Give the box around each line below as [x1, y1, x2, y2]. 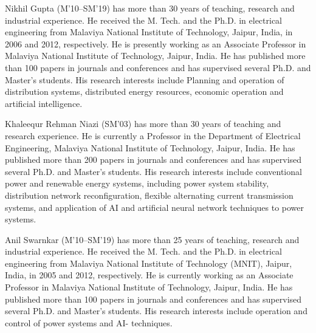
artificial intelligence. [5, 97, 83, 109]
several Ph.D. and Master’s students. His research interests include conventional [5, 165, 302, 177]
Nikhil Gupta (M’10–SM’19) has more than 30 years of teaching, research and [5, 2, 295, 14]
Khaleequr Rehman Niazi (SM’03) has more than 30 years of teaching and [5, 117, 281, 130]
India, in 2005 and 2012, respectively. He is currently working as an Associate [5, 269, 294, 281]
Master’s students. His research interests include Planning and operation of [5, 73, 284, 86]
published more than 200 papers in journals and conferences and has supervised [5, 153, 302, 166]
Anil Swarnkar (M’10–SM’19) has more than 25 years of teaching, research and [5, 233, 300, 245]
